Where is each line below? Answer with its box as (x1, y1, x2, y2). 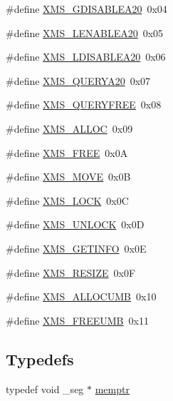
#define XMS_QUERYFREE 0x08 (6, 97, 162, 112)
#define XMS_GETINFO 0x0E (6, 240, 147, 255)
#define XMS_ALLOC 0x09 (6, 121, 133, 136)
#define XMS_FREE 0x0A (6, 145, 128, 160)
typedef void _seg (6, 381, 84, 396)
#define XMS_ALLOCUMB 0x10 (6, 289, 157, 304)
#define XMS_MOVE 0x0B (6, 169, 131, 184)
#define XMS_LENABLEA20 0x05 (6, 25, 164, 40)
